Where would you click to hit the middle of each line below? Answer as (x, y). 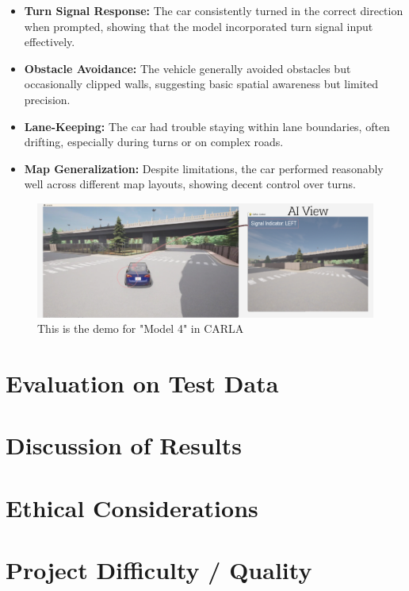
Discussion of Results (124, 445)
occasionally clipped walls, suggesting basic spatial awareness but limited (201, 84)
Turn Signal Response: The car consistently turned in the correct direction (214, 10)
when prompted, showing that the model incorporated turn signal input (199, 26)
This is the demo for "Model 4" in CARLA (141, 328)
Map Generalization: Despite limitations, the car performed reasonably (204, 168)
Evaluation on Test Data (142, 382)
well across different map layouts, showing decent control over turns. (190, 184)
